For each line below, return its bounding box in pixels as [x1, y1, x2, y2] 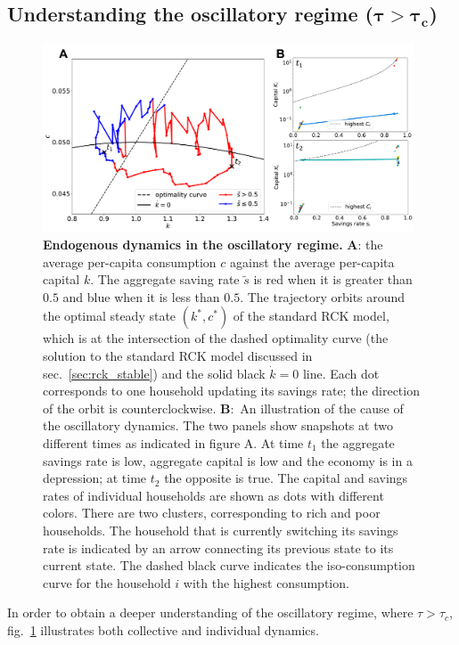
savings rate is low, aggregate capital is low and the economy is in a [43, 451, 413, 469]
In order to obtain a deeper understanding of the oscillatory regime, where [7, 603, 414, 622]
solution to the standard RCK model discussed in [43, 346, 313, 364]
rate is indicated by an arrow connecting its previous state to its [43, 538, 394, 557]
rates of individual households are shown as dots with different [43, 486, 384, 504]
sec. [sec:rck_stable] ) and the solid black [43, 363, 266, 382]
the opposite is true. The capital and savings [164, 469, 408, 487]
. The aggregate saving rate [90, 270, 240, 289]
